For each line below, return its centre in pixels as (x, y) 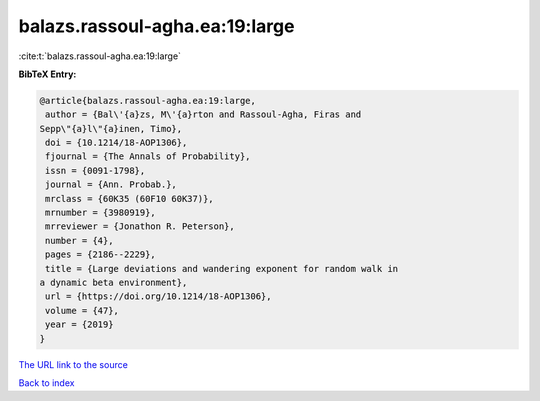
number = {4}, (79, 240)
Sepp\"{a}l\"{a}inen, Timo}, (111, 128)
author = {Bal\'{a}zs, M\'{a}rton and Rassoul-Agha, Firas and (203, 114)
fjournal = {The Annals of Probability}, (148, 156)
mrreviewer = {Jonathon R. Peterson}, (140, 226)
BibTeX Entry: (47, 74)
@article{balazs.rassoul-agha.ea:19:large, (148, 100)
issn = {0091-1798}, (95, 170)
